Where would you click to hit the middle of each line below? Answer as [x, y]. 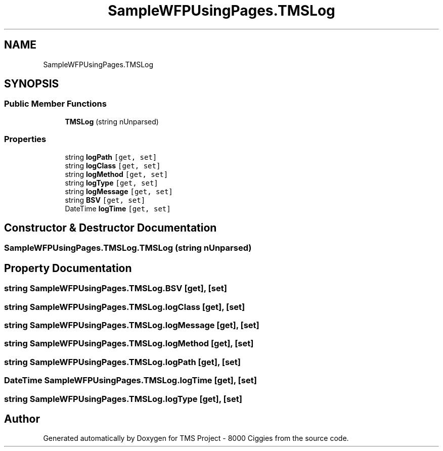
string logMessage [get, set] [119, 191]
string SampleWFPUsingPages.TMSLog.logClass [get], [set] [125, 307]
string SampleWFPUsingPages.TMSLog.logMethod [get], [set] [129, 344]
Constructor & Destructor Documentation [110, 228]
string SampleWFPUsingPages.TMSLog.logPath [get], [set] [122, 362]
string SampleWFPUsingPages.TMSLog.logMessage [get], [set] [132, 325]
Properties [25, 139]
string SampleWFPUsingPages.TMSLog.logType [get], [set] [123, 399]
